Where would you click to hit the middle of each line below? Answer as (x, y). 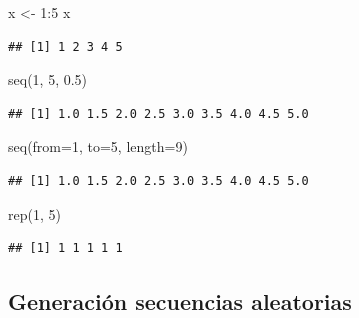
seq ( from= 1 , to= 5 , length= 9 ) (98, 146)
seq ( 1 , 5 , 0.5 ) (48, 79)
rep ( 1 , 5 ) (34, 213)
